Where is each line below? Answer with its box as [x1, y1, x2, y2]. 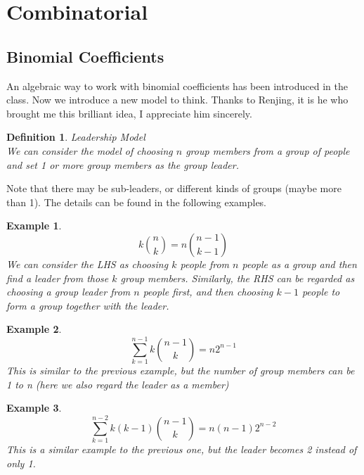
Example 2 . [6, 322, 62, 336]
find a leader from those [6, 270, 109, 285]
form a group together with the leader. [6, 298, 169, 312]
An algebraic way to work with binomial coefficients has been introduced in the [6, 78, 348, 93]
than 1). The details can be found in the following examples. [6, 194, 267, 209]
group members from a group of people [186, 143, 350, 158]
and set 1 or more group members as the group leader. [6, 157, 240, 172]
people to [301, 284, 340, 299]
